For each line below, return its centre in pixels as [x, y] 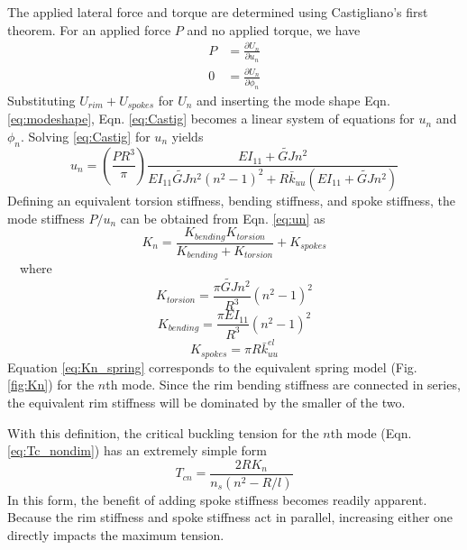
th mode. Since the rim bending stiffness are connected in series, [283, 385]
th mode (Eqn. [371, 432]
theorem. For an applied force [89, 29]
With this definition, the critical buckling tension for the [163, 432]
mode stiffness [46, 218]
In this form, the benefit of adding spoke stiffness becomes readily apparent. [217, 499]
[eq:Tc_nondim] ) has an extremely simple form [137, 450]
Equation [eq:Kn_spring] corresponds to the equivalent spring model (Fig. [212, 367]
